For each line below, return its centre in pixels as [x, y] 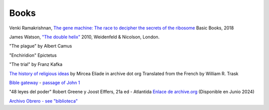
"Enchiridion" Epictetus [33, 55]
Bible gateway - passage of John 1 [45, 83]
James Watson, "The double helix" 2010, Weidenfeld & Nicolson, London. [84, 37]
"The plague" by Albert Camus [41, 46]
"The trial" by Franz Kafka [36, 64]
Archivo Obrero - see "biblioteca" [44, 101]
